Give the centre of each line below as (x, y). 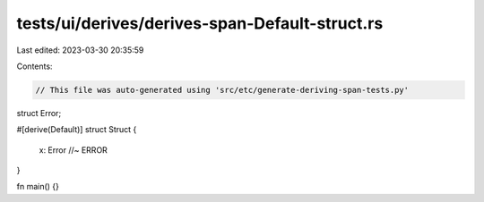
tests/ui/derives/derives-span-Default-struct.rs (200, 23)
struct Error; (39, 113)
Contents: (35, 66)
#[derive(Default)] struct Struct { (77, 130)
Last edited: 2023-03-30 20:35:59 (80, 50)
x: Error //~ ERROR (73, 150)
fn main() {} (38, 187)
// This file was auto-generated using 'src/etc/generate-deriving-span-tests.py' (222, 90)
